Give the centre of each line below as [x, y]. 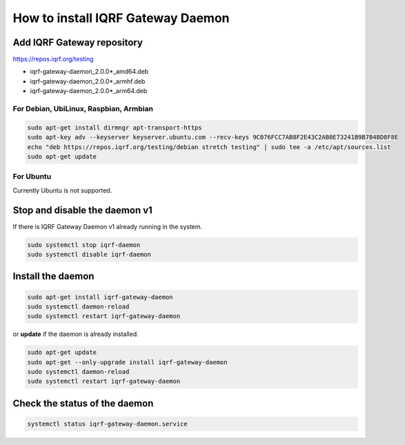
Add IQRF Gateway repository [78, 42]
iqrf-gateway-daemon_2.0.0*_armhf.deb [88, 81]
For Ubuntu [32, 177]
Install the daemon [53, 276]
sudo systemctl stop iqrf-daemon [84, 245]
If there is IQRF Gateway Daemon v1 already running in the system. [108, 226]
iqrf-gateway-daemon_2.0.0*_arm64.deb [89, 91]
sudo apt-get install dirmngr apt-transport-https [115, 127]
